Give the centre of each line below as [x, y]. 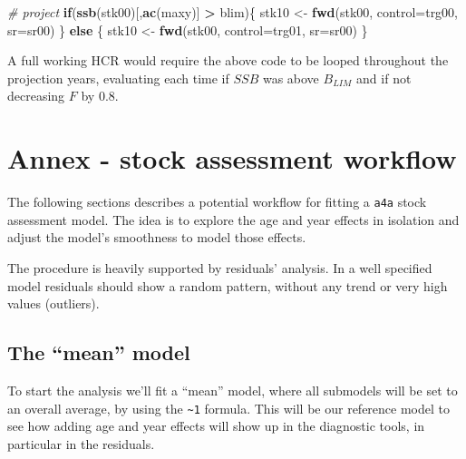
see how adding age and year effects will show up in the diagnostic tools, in [216, 426]
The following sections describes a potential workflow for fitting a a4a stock [217, 202]
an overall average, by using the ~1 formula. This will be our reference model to [228, 408]
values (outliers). [53, 303]
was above [291, 78]
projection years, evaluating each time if [118, 78]
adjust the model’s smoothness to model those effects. [157, 237]
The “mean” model [99, 352]
